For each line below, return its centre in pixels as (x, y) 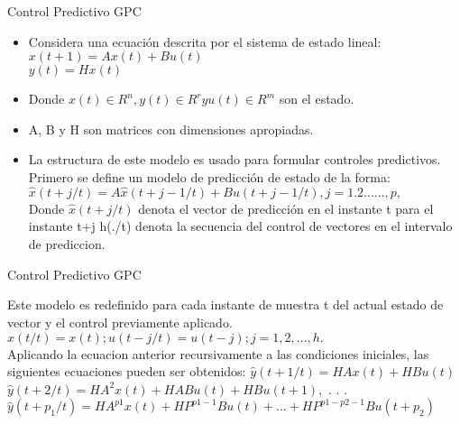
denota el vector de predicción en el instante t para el (286, 208)
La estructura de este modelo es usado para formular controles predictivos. (235, 159)
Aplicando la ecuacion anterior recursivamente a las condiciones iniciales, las (218, 353)
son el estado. (317, 99)
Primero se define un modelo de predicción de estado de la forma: (209, 176)
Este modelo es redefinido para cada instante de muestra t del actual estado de (225, 304)
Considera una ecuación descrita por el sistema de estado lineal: (205, 41)
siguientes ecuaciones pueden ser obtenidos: (127, 371)
